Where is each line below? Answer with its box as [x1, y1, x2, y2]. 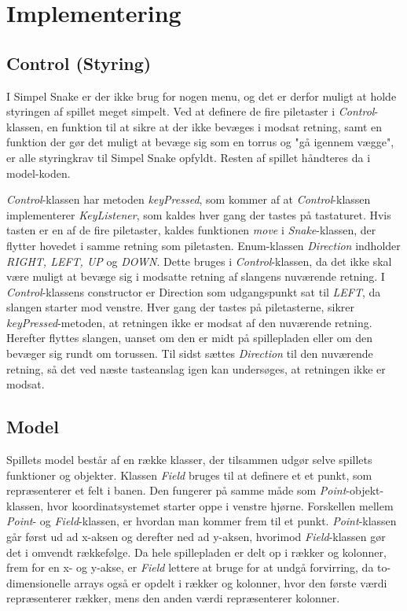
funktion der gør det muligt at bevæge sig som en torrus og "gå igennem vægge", [6, 134, 394, 150]
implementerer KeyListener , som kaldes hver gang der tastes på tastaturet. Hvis [6, 206, 391, 223]
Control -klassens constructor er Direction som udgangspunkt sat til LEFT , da [6, 283, 381, 300]
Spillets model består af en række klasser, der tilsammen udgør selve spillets [6, 451, 372, 468]
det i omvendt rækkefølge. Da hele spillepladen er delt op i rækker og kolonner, [6, 543, 387, 560]
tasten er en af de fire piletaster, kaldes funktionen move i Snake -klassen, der [6, 222, 376, 238]
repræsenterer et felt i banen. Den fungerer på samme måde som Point [6, 482, 346, 499]
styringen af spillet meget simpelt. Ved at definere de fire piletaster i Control [6, 103, 375, 120]
